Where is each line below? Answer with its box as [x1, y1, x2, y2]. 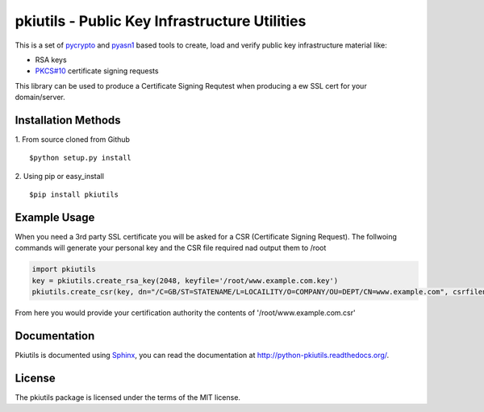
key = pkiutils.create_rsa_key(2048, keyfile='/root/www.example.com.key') [31, 276, 339, 285]
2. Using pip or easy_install [15, 171, 105, 181]
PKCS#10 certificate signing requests [35, 66, 159, 76]
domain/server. [15, 93, 66, 102]
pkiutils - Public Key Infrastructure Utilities [15, 12, 307, 30]
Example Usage [15, 210, 95, 224]
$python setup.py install [29, 153, 132, 163]
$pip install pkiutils [29, 190, 119, 199]
